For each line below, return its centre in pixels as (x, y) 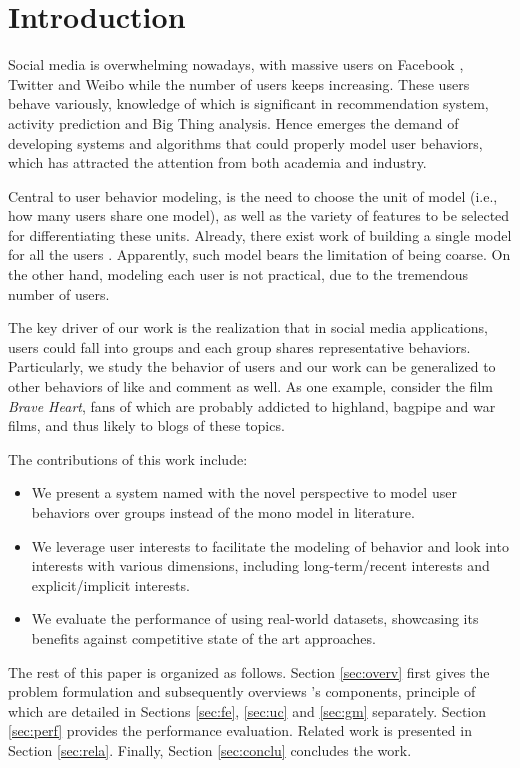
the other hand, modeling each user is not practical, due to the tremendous (238, 274)
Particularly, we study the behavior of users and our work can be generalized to (252, 366)
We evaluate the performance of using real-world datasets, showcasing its (255, 618)
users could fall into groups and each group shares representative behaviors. (239, 346)
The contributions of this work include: (128, 458)
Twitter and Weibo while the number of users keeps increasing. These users (239, 83)
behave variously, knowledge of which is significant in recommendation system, (248, 103)
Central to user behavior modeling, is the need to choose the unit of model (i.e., (253, 195)
